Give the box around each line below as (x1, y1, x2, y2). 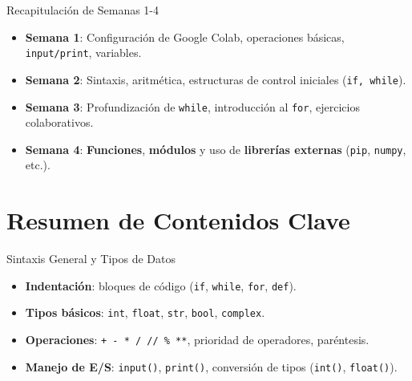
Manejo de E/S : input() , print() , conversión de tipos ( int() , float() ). (25, 358, 398, 375)
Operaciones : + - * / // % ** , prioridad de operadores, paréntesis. (25, 331, 370, 348)
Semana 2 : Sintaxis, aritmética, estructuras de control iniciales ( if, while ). (25, 71, 406, 87)
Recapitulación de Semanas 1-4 (6, 2, 160, 18)
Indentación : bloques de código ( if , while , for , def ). (25, 277, 297, 294)
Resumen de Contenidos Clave (6, 204, 350, 237)
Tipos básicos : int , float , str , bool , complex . (25, 304, 265, 321)
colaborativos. (25, 114, 94, 131)
